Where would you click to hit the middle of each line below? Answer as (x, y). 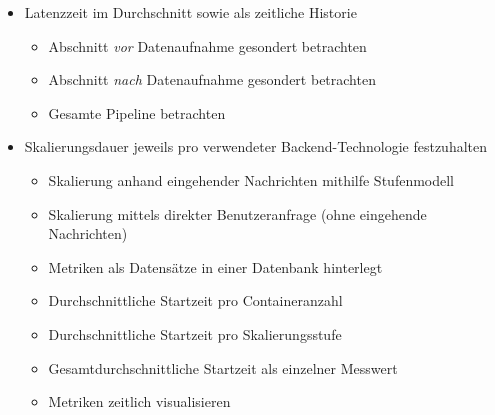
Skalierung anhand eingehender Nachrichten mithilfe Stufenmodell (251, 179)
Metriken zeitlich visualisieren (139, 401)
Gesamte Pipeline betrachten (137, 112)
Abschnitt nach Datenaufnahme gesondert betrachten (212, 79)
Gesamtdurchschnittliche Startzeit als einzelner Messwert (223, 367)
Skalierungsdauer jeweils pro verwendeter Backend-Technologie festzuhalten (256, 146)
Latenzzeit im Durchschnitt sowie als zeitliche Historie (190, 12)
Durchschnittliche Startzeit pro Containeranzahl (195, 300)
